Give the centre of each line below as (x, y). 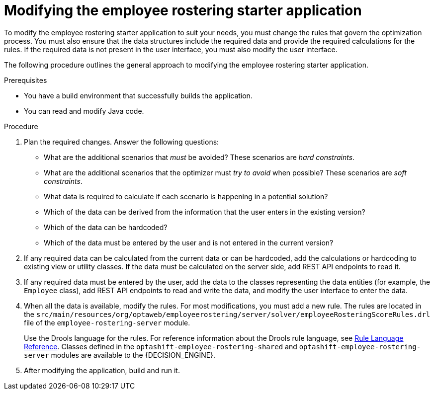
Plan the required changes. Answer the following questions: (122, 142)
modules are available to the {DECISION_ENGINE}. (133, 355)
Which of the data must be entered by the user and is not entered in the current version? (189, 242)
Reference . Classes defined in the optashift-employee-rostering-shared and (161, 346)
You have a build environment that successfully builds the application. (138, 95)
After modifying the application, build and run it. (102, 370)
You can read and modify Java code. (84, 111)
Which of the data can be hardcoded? (106, 227)
